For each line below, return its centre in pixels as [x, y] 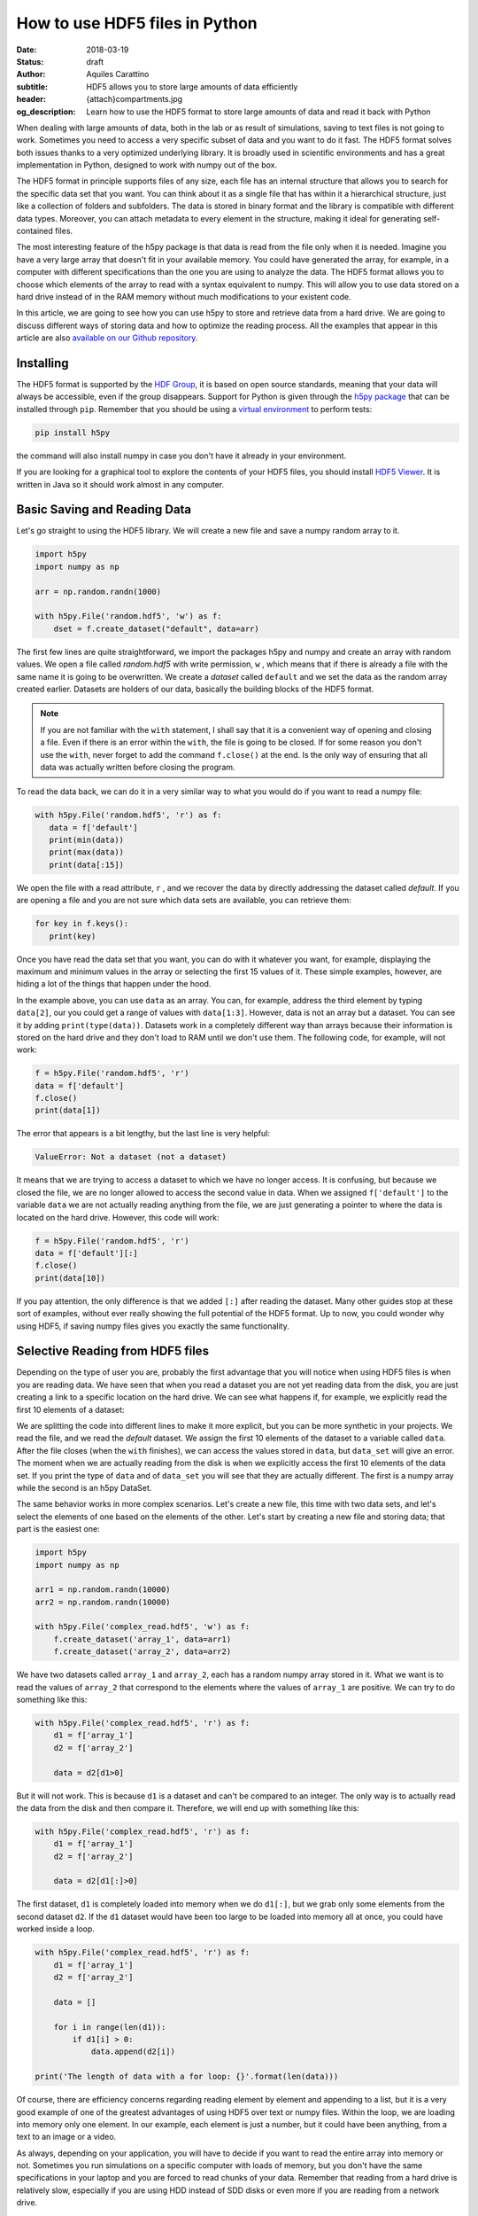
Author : [31, 74]
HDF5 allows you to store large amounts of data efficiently [192, 86]
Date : [27, 50]
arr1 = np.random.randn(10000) [103, 1590]
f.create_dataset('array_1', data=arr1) [143, 1639]
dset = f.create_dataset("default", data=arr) [157, 628]
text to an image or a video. [66, 2137]
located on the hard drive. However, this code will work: [118, 1217]
